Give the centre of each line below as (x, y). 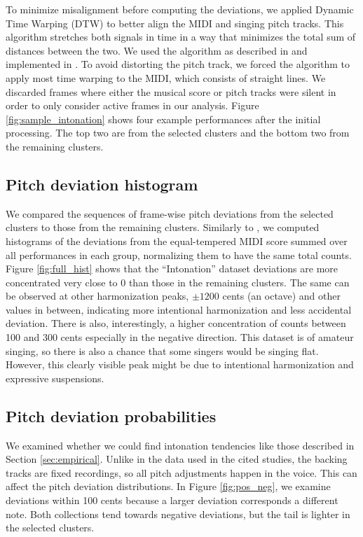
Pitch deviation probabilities (111, 416)
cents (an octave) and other (281, 296)
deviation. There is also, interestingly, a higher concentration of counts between (176, 323)
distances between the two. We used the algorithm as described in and (157, 50)
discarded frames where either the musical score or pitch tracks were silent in (171, 91)
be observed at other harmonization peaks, (97, 296)
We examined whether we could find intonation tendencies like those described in (180, 445)
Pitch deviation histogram (102, 184)
